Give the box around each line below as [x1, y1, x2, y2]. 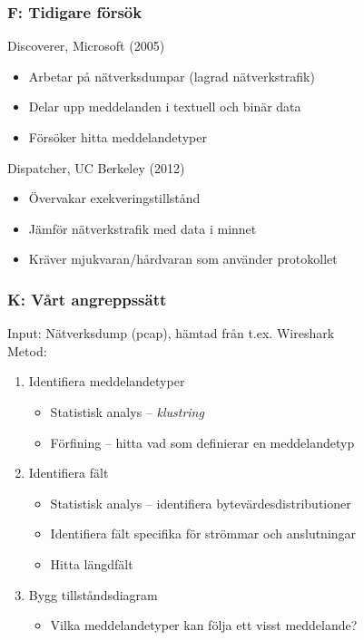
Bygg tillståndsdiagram [28, 585, 158, 604]
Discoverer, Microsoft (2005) [7, 36, 165, 55]
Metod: [7, 341, 47, 360]
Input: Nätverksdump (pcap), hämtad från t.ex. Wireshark [7, 324, 335, 343]
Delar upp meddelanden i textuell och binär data [28, 97, 301, 116]
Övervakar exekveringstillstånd [28, 189, 201, 208]
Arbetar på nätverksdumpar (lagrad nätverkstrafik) [28, 66, 315, 85]
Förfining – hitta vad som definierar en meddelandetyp [50, 432, 355, 451]
